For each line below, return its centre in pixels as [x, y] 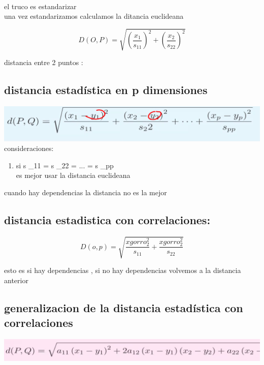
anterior [16, 280]
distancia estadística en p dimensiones [106, 90]
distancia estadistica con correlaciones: [107, 219]
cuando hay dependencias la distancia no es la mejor [86, 192]
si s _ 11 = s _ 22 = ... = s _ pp [65, 165]
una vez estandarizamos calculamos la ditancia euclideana [94, 16]
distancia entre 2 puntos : [44, 62]
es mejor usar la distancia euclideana [73, 175]
